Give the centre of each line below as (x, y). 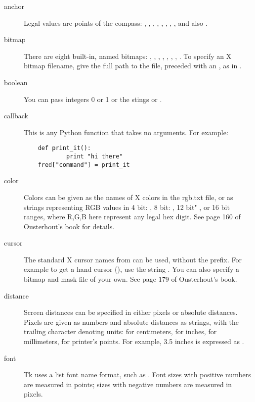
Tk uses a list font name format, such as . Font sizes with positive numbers (137, 375)
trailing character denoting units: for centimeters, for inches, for (120, 331)
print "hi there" (94, 156)
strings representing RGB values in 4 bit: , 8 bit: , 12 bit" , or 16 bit (127, 207)
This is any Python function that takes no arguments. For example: (126, 132)
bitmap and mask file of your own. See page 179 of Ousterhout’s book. (130, 279)
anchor (14, 6)
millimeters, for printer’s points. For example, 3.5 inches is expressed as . (134, 341)
